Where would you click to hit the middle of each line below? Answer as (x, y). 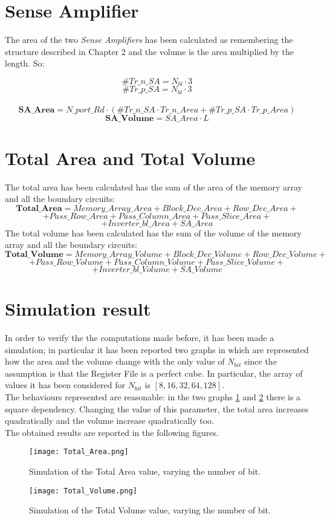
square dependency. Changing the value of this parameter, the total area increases (157, 408)
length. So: (25, 63)
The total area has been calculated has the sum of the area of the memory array (154, 187)
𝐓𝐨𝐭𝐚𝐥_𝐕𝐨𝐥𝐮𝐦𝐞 (34, 254)
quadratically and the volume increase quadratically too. (109, 421)
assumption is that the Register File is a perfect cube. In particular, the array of (154, 373)
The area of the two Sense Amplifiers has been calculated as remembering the (149, 40)
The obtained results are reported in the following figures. (112, 432)
